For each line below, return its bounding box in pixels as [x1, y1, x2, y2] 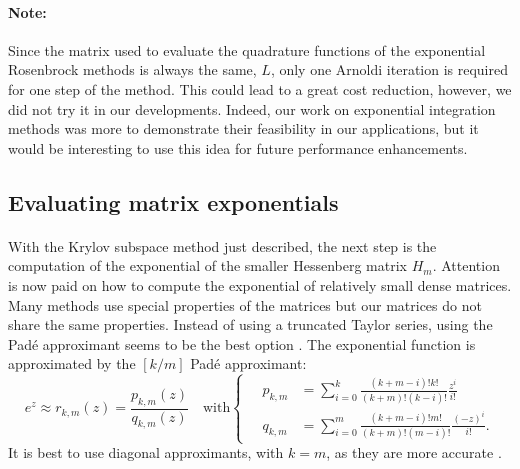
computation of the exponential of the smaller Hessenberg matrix [8, 255, 407, 276]
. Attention [432, 255, 500, 276]
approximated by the [8, 353, 136, 374]
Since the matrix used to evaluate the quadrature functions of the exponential [8, 39, 486, 60]
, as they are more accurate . [326, 442, 502, 463]
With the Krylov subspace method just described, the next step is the [8, 235, 437, 256]
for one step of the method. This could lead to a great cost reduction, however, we [8, 78, 512, 99]
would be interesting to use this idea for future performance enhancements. [8, 137, 468, 158]
